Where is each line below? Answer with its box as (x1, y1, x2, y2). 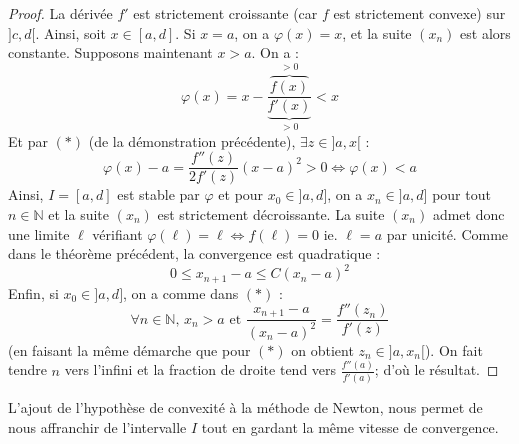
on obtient (291, 339, 354, 360)
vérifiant (92, 223, 143, 244)
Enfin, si (8, 282, 59, 303)
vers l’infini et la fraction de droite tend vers (64, 359, 337, 380)
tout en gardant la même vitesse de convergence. (201, 416, 499, 437)
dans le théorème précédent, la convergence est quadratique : (8, 243, 381, 264)
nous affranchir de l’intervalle (8, 416, 187, 437)
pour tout (432, 184, 491, 205)
